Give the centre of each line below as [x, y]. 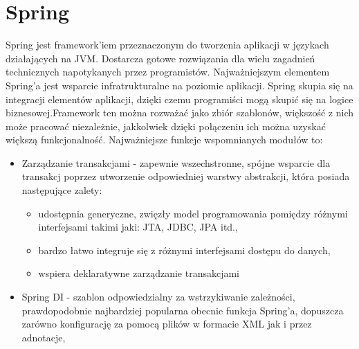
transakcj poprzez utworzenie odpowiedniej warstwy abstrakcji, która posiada [186, 176]
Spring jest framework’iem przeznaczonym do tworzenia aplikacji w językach [167, 45]
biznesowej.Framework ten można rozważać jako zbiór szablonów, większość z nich [180, 113]
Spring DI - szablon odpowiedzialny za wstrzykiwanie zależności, [158, 297]
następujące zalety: [62, 190]
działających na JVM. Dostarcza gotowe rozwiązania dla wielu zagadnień [160, 58]
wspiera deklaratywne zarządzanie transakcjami [139, 273]
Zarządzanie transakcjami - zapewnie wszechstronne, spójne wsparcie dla [176, 162]
